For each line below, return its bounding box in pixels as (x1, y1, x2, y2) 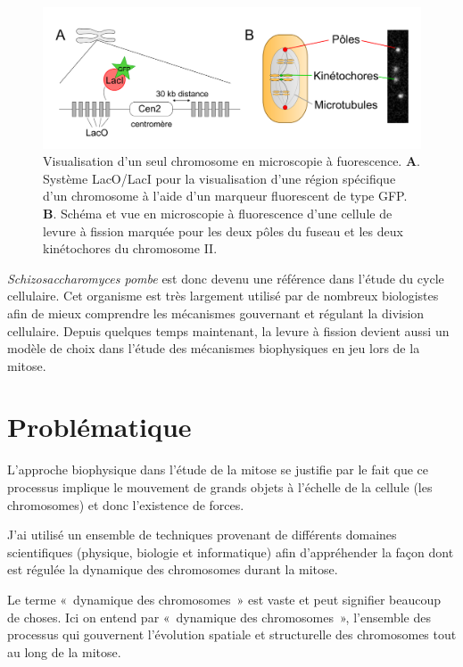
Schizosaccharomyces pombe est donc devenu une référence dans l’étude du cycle (7, 268, 444, 287)
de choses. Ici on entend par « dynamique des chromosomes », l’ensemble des (7, 607, 432, 626)
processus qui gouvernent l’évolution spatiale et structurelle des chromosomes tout (7, 625, 457, 644)
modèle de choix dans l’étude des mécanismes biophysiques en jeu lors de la (7, 339, 420, 358)
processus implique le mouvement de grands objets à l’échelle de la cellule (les (7, 478, 433, 497)
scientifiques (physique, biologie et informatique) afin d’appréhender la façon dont (7, 542, 454, 561)
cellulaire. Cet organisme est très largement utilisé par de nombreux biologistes (7, 286, 439, 305)
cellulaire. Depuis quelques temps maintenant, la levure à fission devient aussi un (7, 321, 450, 340)
